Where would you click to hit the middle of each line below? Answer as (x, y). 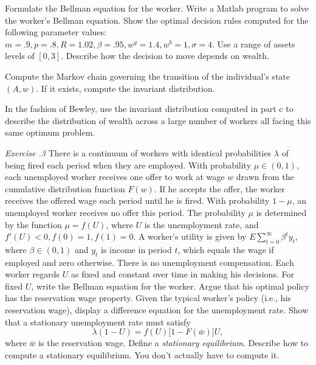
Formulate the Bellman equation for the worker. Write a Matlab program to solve (157, 8)
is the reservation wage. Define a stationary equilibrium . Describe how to (173, 343)
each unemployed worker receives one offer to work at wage (115, 177)
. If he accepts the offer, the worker (219, 188)
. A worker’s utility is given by (190, 236)
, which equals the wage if (226, 249)
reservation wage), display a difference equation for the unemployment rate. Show (157, 310)
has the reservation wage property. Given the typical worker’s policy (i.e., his (148, 298)
